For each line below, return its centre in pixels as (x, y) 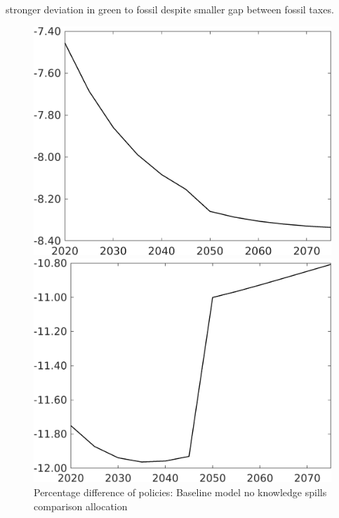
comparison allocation (81, 506)
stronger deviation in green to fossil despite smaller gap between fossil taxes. (170, 9)
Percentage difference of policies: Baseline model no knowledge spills (180, 492)
